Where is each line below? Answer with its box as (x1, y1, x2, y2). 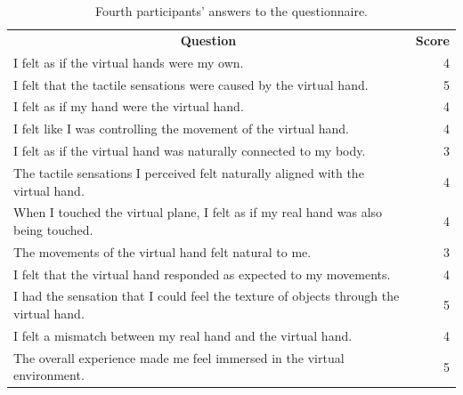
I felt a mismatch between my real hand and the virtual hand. (13, 326, 353, 344)
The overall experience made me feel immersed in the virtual (13, 348, 345, 367)
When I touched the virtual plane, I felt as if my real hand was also (13, 203, 383, 222)
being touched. (13, 220, 93, 238)
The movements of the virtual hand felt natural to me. (13, 242, 312, 261)
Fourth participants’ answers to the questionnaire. (95, 2, 368, 20)
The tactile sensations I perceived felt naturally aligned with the (13, 163, 364, 181)
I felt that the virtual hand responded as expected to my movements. (13, 264, 391, 283)
